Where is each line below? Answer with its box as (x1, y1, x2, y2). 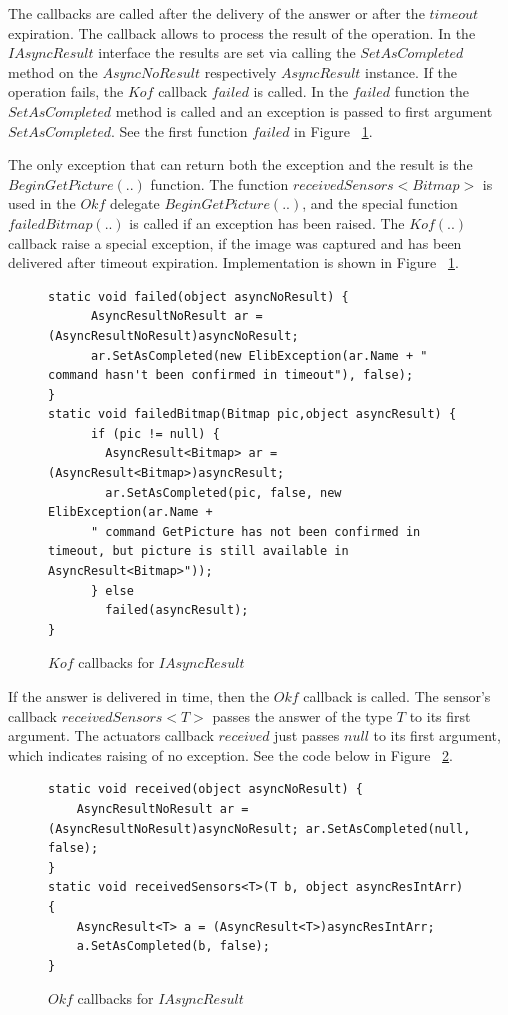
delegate (109, 193, 160, 214)
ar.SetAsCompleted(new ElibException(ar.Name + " (90, 348, 428, 363)
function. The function (150, 173, 289, 194)
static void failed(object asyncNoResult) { (48, 289, 349, 304)
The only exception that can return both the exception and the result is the (8, 154, 473, 175)
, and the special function (302, 193, 458, 214)
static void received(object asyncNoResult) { (48, 782, 363, 797)
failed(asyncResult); (105, 603, 249, 618)
